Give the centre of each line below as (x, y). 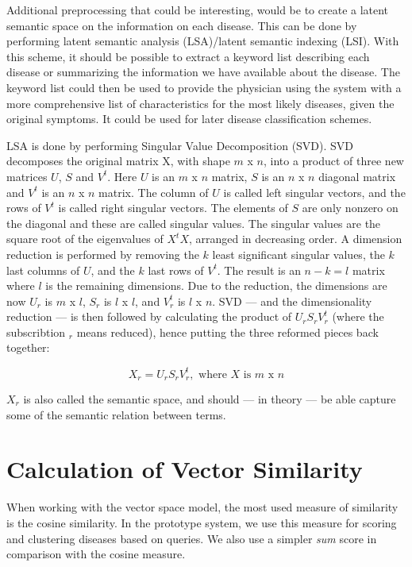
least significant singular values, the (298, 254)
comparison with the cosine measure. (96, 554)
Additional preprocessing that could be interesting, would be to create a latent (198, 10)
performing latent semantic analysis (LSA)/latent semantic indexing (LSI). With (203, 41)
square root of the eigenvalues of (85, 239)
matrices (27, 176)
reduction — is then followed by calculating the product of (149, 316)
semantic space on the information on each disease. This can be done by (182, 25)
